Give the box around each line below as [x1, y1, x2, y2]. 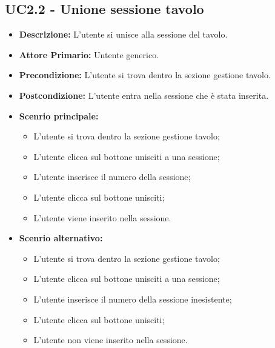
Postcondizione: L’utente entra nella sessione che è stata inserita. [19, 89, 269, 101]
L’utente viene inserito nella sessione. [33, 211, 171, 224]
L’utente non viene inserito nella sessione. [33, 333, 188, 346]
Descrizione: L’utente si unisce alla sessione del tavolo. [19, 28, 228, 41]
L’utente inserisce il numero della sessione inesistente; [33, 292, 232, 305]
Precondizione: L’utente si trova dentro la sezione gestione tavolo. [19, 69, 271, 81]
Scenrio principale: [19, 109, 99, 122]
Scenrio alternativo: [19, 232, 103, 244]
